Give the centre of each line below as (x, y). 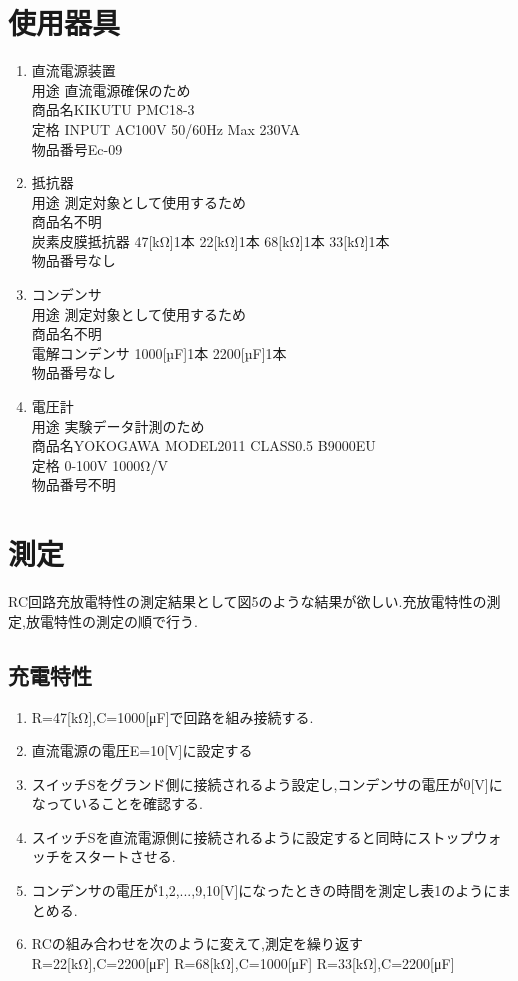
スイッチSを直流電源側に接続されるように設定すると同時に (224, 836)
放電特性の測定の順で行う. (111, 620)
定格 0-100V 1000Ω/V (99, 464)
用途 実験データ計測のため (118, 425)
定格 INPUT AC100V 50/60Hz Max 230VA (165, 128)
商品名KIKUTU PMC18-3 (113, 109)
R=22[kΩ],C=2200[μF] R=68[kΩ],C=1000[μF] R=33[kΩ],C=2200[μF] (243, 962)
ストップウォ (459, 836)
